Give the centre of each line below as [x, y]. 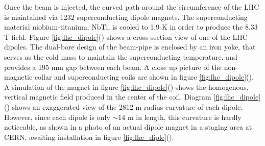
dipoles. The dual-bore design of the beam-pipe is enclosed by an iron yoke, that [130, 47]
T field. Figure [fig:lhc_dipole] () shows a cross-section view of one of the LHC [126, 36]
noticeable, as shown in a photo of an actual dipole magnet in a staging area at [128, 127]
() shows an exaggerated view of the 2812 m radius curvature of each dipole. [124, 106]
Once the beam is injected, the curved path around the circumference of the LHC [132, 7]
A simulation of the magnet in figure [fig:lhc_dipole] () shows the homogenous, [126, 87]
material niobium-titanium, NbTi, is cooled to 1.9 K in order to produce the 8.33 [131, 27]
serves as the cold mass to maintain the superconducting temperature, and [121, 56]
